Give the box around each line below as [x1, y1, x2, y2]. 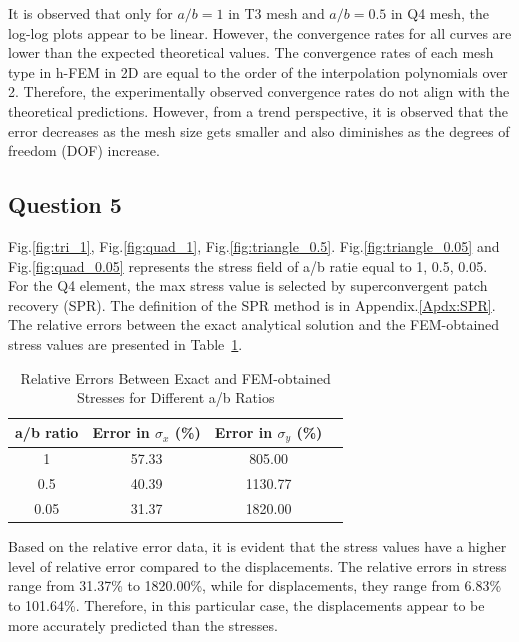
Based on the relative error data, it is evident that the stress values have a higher [8, 536, 507, 557]
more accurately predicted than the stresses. [8, 614, 278, 635]
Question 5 [8, 189, 122, 220]
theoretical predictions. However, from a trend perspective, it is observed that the [8, 100, 508, 121]
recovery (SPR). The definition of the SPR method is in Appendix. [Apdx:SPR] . [8, 294, 496, 315]
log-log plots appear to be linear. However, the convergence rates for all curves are [8, 22, 512, 43]
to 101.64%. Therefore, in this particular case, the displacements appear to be [8, 594, 485, 615]
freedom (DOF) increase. [8, 140, 160, 161]
